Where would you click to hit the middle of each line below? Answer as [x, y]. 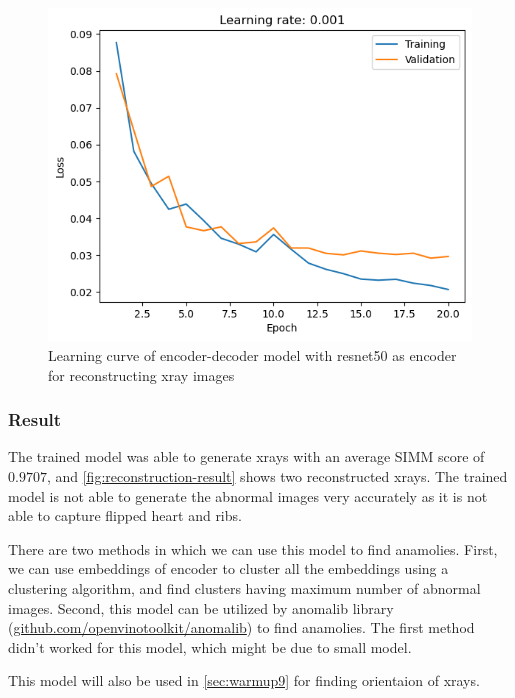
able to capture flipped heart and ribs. [125, 515]
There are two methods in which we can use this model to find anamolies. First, [253, 548]
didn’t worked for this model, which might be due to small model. [210, 646]
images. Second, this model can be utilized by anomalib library [201, 607]
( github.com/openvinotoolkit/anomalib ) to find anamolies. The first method [241, 627]
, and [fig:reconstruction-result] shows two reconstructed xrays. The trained [277, 476]
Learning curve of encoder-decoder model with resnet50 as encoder [252, 355]
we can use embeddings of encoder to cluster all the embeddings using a [228, 568]
